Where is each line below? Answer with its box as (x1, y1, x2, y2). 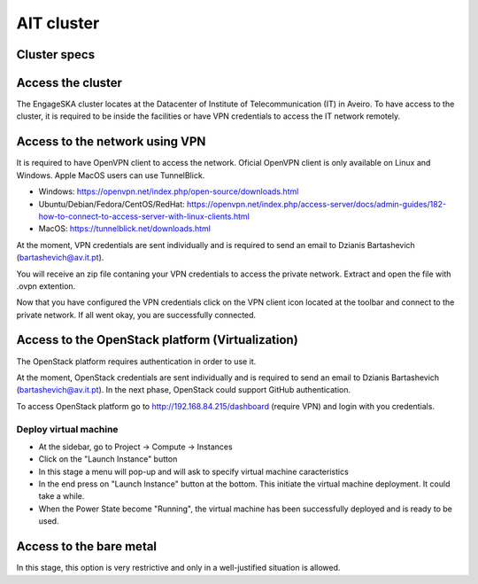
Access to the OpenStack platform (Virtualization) (16, 332, 298, 347)
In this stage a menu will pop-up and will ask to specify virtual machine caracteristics (38, 466, 349, 477)
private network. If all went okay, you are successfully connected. (16, 309, 257, 320)
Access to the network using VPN (16, 134, 206, 150)
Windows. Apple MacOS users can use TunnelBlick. (16, 169, 205, 181)
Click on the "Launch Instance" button (38, 454, 178, 464)
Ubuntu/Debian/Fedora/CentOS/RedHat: (38, 199, 185, 209)
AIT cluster (16, 13, 100, 33)
